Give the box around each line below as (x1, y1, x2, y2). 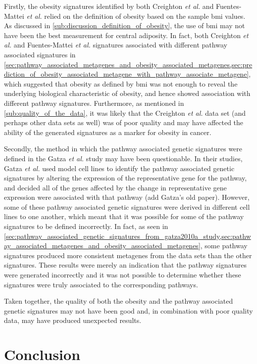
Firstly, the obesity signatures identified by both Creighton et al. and (4, 1, 214, 11)
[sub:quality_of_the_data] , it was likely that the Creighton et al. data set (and (4, 107, 246, 118)
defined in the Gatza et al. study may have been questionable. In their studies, (4, 153, 243, 163)
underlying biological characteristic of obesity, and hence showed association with (4, 88, 251, 98)
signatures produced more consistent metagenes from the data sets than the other (4, 250, 252, 260)
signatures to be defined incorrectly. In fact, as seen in (4, 221, 168, 231)
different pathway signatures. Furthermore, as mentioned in (4, 97, 184, 108)
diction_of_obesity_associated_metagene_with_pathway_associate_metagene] (4, 69, 249, 79)
